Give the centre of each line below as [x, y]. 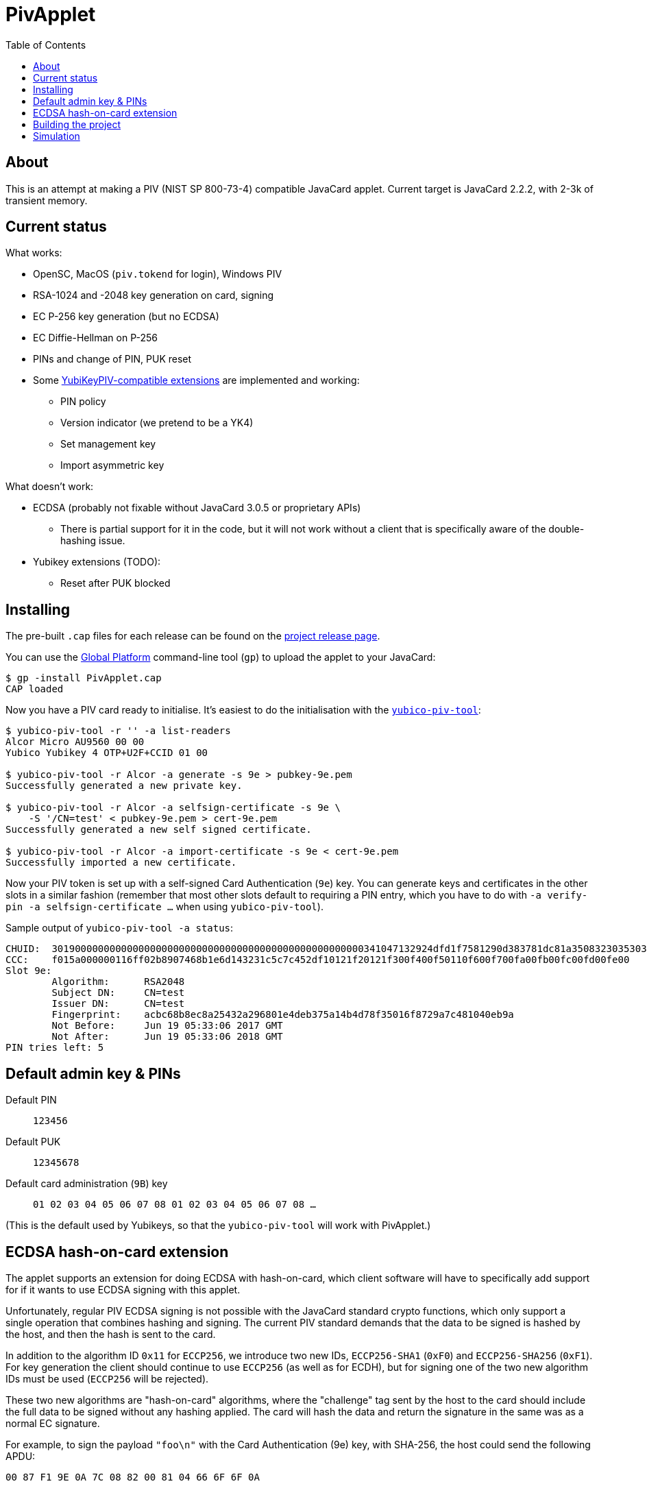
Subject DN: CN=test [118, 993]
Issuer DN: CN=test [118, 1004]
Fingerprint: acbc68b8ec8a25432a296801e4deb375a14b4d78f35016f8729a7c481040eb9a [283, 1015]
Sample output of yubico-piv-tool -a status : [120, 928]
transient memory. [47, 200]
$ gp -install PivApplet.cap [84, 678]
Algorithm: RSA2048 [118, 982]
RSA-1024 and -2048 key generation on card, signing [154, 295]
